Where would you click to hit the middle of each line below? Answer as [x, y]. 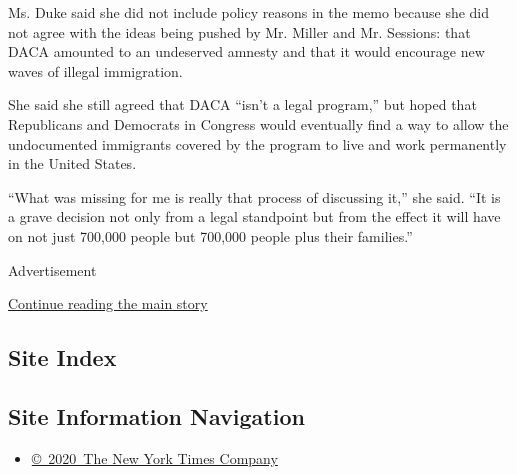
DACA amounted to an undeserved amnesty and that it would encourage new [246, 51]
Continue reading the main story [108, 303]
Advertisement [52, 269]
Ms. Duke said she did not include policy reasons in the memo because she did [249, 12]
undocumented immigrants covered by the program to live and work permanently [257, 143]
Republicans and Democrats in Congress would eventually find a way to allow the [258, 123]
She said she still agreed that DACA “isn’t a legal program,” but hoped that [242, 104]
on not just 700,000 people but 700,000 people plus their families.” [210, 235]
